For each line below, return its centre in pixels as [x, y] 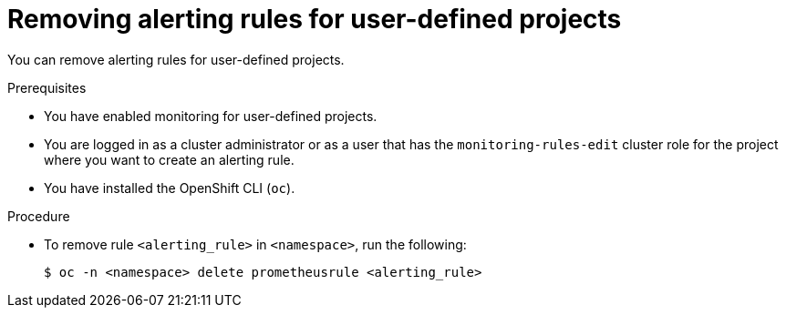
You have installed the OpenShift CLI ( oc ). [170, 188]
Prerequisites [47, 87]
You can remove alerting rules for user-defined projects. [176, 59]
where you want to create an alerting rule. [169, 159]
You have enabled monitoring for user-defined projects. [211, 116]
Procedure [39, 216]
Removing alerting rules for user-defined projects [315, 19]
